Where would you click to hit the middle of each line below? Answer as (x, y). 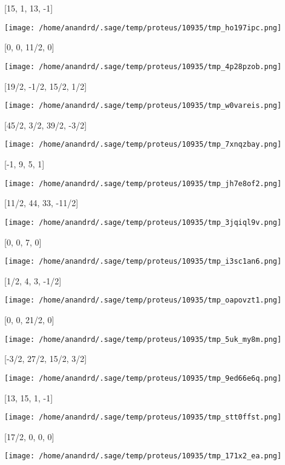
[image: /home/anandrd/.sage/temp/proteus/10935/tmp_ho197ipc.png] (143, 28)
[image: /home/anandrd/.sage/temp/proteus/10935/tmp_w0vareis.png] (143, 106)
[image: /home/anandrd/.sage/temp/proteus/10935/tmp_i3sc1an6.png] (143, 262)
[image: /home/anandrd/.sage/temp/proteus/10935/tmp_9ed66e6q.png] (143, 378)
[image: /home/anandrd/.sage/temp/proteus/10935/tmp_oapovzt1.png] (143, 300)
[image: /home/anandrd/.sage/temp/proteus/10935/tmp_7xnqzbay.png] (143, 145)
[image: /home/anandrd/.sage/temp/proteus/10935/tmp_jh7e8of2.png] (143, 183)
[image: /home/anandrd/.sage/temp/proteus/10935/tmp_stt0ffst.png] (143, 417)
